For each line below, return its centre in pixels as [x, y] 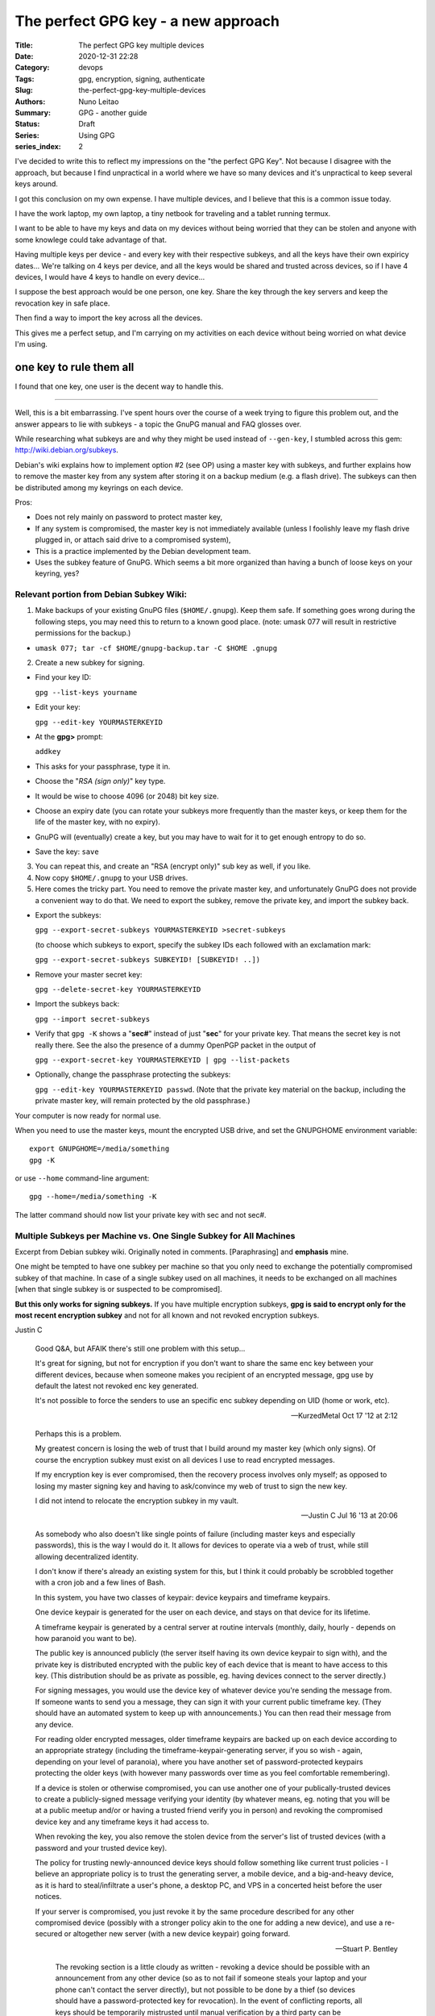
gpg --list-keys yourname [86, 692]
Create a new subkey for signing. [90, 662]
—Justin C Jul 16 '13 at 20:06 [349, 1515]
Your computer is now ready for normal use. [88, 1115]
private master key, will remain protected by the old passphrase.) [143, 1101]
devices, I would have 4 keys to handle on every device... [110, 277]
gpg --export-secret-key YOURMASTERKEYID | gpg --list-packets [162, 1060]
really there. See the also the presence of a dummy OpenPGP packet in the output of [176, 1045]
